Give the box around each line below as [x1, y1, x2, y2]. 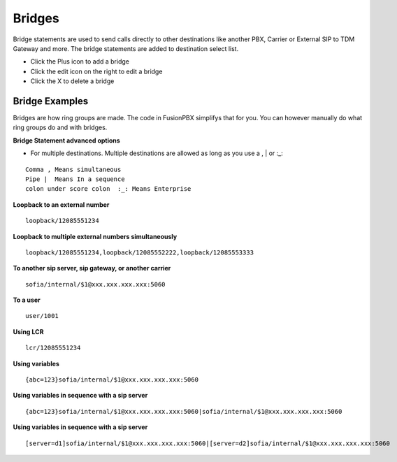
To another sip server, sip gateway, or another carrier [13, 264, 171, 273]
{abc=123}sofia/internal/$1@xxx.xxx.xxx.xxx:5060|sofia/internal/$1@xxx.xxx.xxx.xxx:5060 [25, 407, 342, 415]
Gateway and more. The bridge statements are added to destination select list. [13, 44, 239, 52]
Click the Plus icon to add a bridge [30, 57, 129, 66]
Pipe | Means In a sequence [25, 175, 125, 183]
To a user [13, 296, 41, 304]
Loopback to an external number [13, 200, 110, 209]
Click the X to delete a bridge [30, 77, 115, 85]
